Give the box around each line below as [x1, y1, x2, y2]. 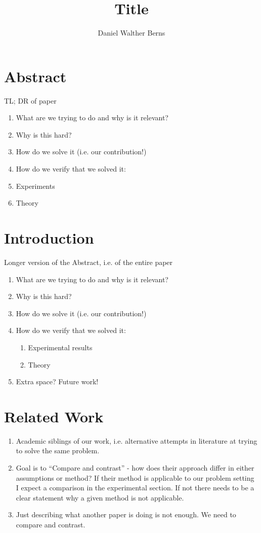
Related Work [4, 406, 104, 426]
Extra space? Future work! [16, 376, 99, 387]
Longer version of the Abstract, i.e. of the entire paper [4, 256, 173, 267]
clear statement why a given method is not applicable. [16, 492, 184, 503]
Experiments [16, 180, 55, 191]
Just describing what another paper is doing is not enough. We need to [16, 509, 236, 520]
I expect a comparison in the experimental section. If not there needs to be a [16, 482, 254, 493]
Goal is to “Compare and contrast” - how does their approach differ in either [16, 462, 254, 473]
